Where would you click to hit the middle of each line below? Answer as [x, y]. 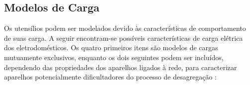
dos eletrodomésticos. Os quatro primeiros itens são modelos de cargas [111, 47]
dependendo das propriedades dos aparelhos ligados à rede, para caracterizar [121, 67]
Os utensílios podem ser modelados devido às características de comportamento [125, 28]
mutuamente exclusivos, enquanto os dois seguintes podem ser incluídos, [114, 57]
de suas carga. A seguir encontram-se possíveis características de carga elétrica [124, 38]
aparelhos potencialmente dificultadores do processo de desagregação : [110, 77]
